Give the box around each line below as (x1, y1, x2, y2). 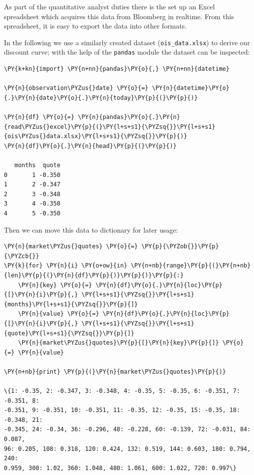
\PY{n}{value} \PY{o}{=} (18, 310, 99, 318)
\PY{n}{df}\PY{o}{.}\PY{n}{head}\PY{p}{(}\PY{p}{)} (4, 142, 177, 149)
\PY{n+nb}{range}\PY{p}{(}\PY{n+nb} (130, 262, 251, 269)
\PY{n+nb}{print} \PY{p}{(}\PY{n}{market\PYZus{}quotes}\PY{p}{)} (4, 368, 226, 375)
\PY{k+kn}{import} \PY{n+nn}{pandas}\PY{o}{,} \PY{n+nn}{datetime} (4, 65, 230, 73)
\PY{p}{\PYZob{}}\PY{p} (141, 243, 219, 250)
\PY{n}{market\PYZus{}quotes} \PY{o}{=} (4, 243, 138, 250)
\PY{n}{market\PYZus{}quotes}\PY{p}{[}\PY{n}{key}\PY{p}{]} (18, 339, 219, 347)
